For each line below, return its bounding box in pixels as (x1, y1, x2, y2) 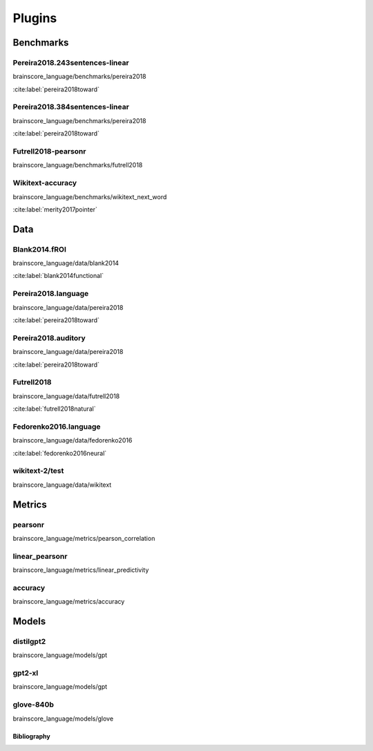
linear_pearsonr (12, 551, 68, 561)
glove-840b (12, 700, 55, 710)
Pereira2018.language (12, 289, 89, 299)
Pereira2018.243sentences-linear (12, 57, 129, 67)
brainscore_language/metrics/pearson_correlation (12, 534, 155, 542)
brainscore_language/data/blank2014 (12, 259, 119, 268)
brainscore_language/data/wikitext (12, 481, 112, 489)
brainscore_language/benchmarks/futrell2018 (12, 161, 143, 169)
